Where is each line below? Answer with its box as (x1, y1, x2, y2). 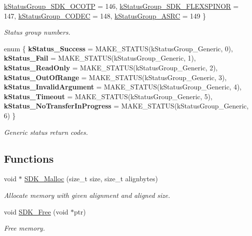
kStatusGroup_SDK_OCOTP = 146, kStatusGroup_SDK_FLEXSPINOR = (4, 1, 239, 11)
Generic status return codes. (4, 127, 88, 137)
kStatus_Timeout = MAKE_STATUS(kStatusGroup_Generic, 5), (4, 91, 212, 101)
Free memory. (4, 223, 45, 233)
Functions (4, 150, 54, 166)
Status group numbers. (4, 27, 70, 37)
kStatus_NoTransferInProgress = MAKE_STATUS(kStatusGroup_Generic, (4, 101, 249, 111)
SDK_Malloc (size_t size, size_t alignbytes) (24, 173, 158, 184)
